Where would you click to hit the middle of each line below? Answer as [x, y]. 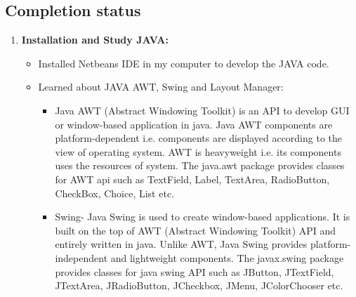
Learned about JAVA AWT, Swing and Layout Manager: [161, 87]
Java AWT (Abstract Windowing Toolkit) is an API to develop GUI [202, 110]
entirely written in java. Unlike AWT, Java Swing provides [181, 244]
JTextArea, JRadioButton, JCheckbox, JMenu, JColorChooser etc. [199, 285]
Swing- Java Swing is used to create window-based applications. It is [203, 217]
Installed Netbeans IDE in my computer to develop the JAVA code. [184, 63]
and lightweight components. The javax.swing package [227, 257]
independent [81, 257]
